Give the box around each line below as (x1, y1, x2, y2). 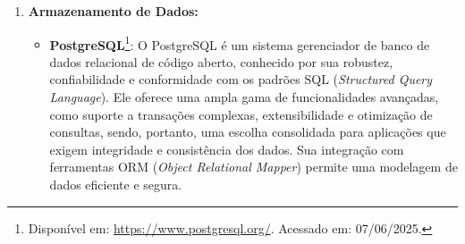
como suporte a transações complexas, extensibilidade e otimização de (49, 105, 433, 123)
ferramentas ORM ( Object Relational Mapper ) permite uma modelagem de (49, 157, 458, 176)
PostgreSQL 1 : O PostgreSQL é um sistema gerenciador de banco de (49, 32, 430, 54)
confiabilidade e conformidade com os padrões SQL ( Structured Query (49, 70, 433, 88)
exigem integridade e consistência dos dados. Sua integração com (49, 139, 404, 158)
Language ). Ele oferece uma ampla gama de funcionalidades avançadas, (49, 88, 439, 106)
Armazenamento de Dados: (28, 2, 199, 20)
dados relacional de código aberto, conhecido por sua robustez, (49, 52, 393, 71)
